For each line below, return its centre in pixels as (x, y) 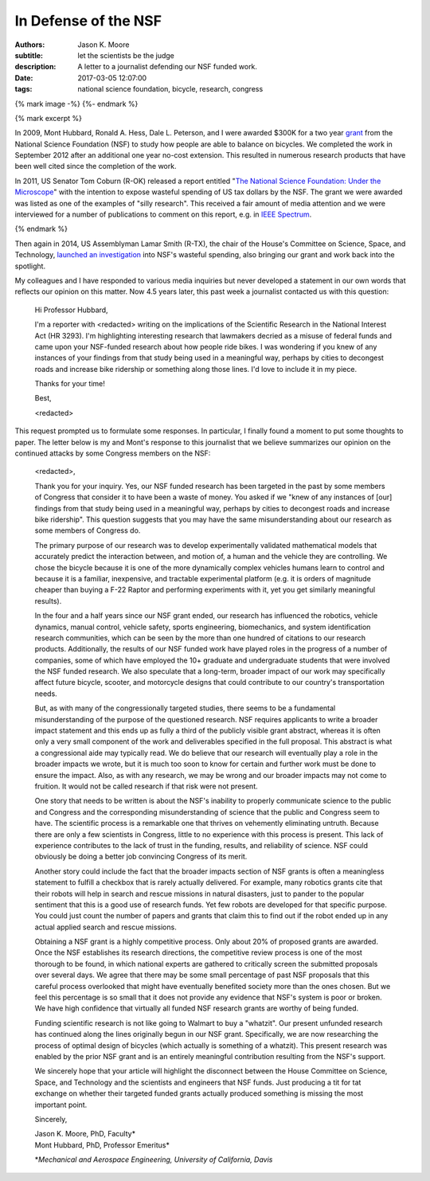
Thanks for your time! (70, 384)
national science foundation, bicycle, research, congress (170, 89)
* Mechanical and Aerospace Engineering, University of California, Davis (154, 1159)
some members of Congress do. (88, 530)
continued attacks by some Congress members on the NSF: (113, 453)
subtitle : (29, 55)
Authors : (30, 45)
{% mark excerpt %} (49, 118)
